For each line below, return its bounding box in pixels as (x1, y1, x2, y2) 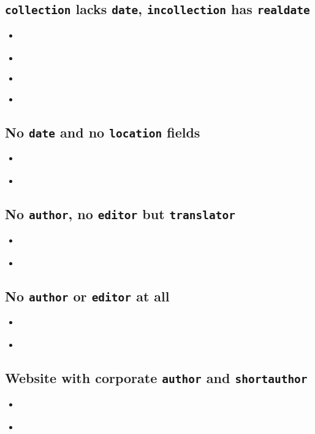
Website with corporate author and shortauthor (5, 368, 308, 387)
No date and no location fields (5, 122, 200, 141)
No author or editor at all (5, 286, 170, 305)
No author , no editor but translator (5, 204, 235, 223)
